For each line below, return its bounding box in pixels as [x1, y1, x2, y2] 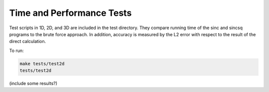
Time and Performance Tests [9, 7, 132, 18]
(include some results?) [9, 81, 57, 87]
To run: [9, 47, 24, 53]
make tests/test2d [19, 61, 65, 66]
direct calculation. [9, 39, 46, 45]
